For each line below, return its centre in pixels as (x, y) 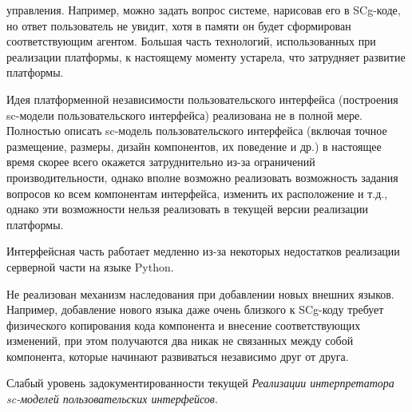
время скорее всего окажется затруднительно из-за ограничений (161, 162)
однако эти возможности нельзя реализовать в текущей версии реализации (187, 209)
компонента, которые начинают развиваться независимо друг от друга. (178, 356)
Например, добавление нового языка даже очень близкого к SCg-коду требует (195, 309)
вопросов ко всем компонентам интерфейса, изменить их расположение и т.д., (197, 193)
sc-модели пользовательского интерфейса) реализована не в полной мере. (185, 115)
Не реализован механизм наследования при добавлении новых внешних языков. (200, 293)
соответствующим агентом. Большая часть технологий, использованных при (191, 41)
